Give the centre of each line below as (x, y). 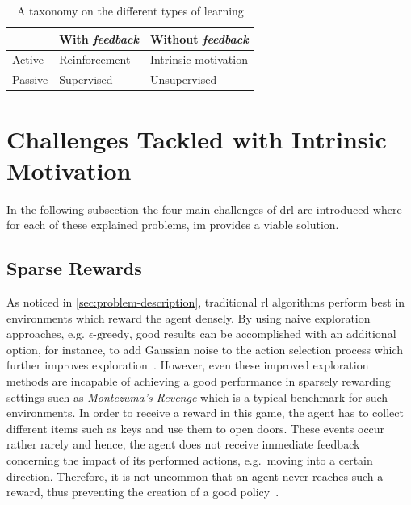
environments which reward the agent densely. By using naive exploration (189, 317)
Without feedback (199, 38)
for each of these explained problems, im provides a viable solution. (173, 225)
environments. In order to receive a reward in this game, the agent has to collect (205, 413)
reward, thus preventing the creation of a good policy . (143, 492)
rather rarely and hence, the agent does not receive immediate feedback (183, 444)
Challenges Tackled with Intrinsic (197, 138)
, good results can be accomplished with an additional (263, 334)
